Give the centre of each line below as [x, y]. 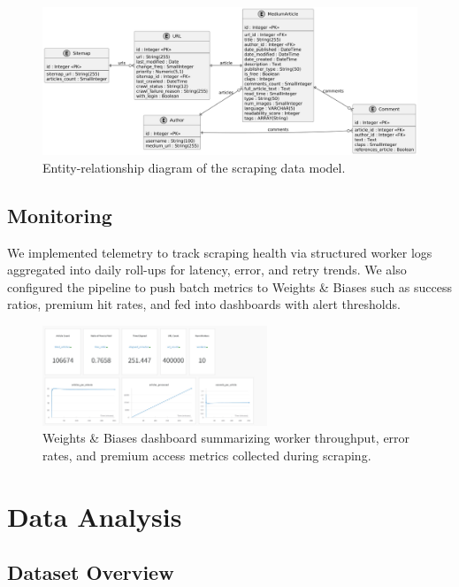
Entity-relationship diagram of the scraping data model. [194, 167]
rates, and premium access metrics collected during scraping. [207, 455]
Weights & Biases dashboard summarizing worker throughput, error [226, 438]
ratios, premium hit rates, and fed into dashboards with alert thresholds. [204, 304]
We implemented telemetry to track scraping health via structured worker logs [220, 252]
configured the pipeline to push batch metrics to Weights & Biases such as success [230, 286]
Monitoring [60, 215]
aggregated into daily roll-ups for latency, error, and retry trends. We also [207, 270]
